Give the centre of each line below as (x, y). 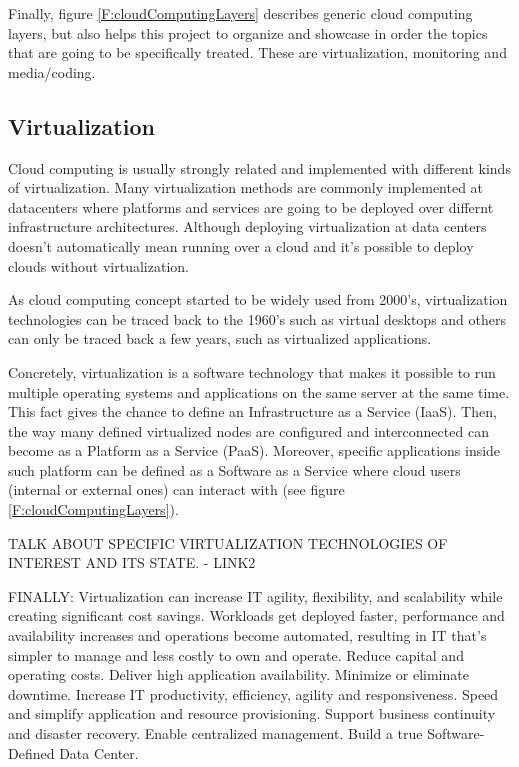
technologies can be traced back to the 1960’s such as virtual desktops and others (257, 318)
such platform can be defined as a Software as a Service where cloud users (234, 469)
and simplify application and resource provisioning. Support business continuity (252, 713)
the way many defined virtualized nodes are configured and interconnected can (248, 430)
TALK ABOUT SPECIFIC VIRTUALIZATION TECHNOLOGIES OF (228, 542)
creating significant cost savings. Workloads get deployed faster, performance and (256, 615)
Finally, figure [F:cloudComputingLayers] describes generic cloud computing (240, 13)
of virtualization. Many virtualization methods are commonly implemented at (246, 187)
